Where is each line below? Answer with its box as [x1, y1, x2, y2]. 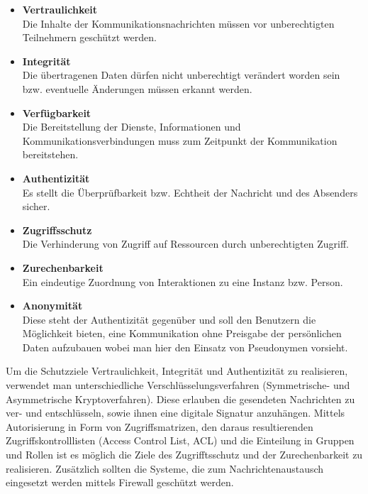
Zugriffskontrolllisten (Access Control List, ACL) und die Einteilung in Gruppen [6, 433, 355, 448]
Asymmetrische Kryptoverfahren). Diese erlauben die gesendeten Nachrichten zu [6, 391, 355, 406]
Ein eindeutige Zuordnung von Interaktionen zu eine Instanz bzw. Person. [22, 274, 343, 289]
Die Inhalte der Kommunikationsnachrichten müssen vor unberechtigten [22, 16, 335, 31]
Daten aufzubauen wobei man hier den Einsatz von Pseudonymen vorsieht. [22, 339, 348, 354]
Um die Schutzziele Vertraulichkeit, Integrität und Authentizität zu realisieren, [6, 363, 348, 378]
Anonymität [22, 298, 83, 313]
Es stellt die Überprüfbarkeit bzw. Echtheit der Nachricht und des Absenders [22, 185, 358, 199]
